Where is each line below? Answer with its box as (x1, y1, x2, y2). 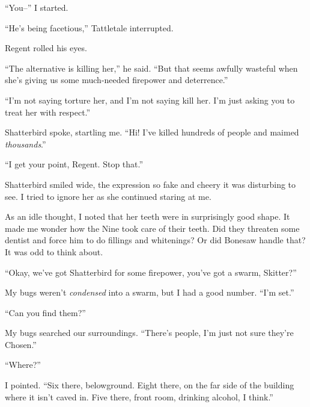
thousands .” (5, 137, 46, 150)
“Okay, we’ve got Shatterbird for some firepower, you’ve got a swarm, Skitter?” (5, 266, 297, 278)
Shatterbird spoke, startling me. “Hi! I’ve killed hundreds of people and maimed (5, 126, 299, 138)
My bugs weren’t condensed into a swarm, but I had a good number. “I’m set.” (5, 286, 294, 299)
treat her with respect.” (5, 105, 91, 118)
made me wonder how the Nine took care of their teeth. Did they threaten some (5, 222, 300, 234)
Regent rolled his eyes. (5, 42, 87, 54)
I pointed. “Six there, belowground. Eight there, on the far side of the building (5, 379, 294, 391)
